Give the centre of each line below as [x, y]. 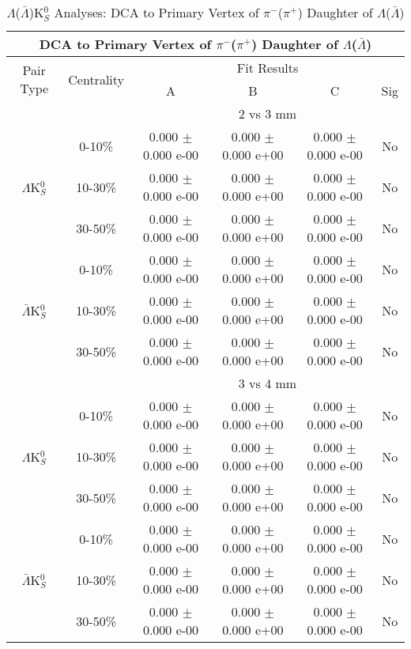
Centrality [96, 79]
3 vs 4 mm [268, 383]
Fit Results [268, 68]
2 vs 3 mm [268, 113]
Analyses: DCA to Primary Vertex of [156, 12]
